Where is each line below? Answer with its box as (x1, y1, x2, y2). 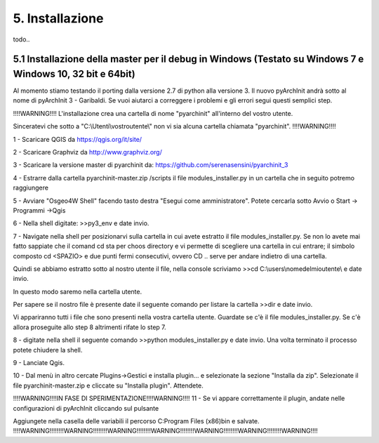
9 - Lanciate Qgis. (13, 359, 65, 367)
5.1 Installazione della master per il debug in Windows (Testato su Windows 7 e (13, 53, 364, 65)
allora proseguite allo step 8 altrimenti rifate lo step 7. (13, 323, 166, 331)
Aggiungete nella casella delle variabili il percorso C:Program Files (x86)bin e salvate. (13, 416, 260, 425)
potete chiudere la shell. (13, 345, 83, 354)
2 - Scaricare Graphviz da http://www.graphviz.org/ (13, 148, 163, 156)
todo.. (13, 35, 30, 44)
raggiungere (13, 183, 49, 192)
